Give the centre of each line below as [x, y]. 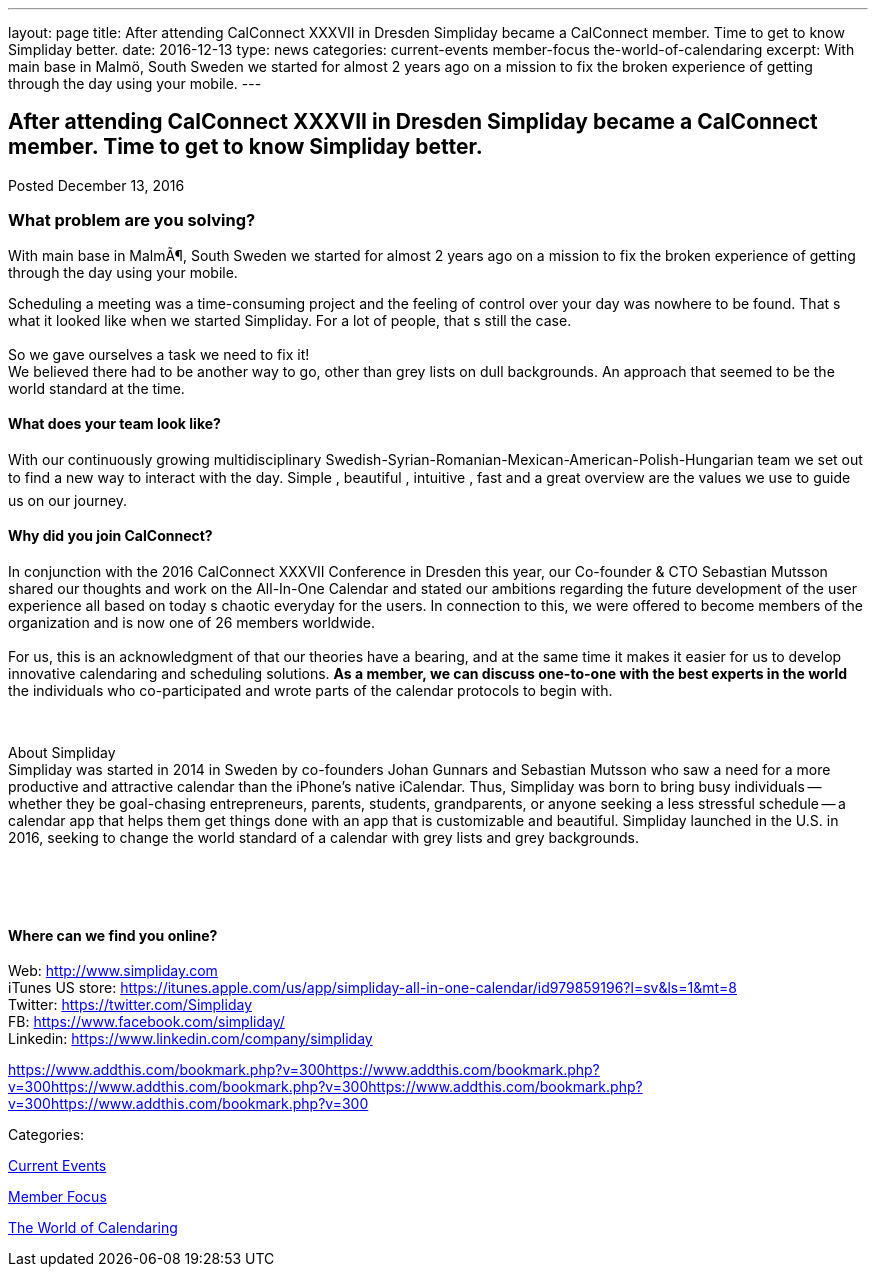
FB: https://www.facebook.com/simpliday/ [146, 1022]
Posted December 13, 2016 [96, 185]
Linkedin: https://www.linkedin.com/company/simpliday [190, 1039]
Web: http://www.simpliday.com [113, 971]
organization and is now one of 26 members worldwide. [192, 623]
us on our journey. [68, 500]
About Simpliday [62, 753]
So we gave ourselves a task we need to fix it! [159, 354]
